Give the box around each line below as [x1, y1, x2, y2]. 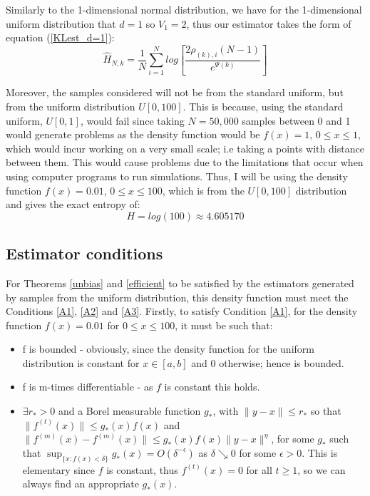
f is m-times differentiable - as [22, 379, 153, 394]
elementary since [22, 462, 96, 477]
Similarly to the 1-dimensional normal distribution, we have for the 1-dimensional [6, 2, 362, 16]
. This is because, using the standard [183, 98, 344, 113]
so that [310, 403, 341, 418]
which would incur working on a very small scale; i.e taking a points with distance [6, 140, 364, 155]
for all [246, 462, 272, 477]
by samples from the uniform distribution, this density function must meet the [6, 289, 349, 304]
